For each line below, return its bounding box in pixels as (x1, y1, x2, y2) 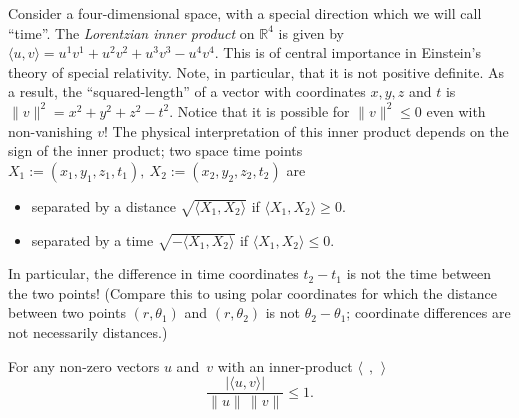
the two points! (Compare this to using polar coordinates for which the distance (8, 282, 497, 303)
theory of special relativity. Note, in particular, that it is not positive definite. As (8, 61, 504, 82)
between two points (8, 302, 126, 323)
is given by (278, 22, 345, 43)
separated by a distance (31, 195, 176, 216)
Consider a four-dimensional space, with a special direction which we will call (8, 3, 482, 23)
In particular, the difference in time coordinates (8, 263, 299, 284)
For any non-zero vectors (8, 355, 160, 376)
